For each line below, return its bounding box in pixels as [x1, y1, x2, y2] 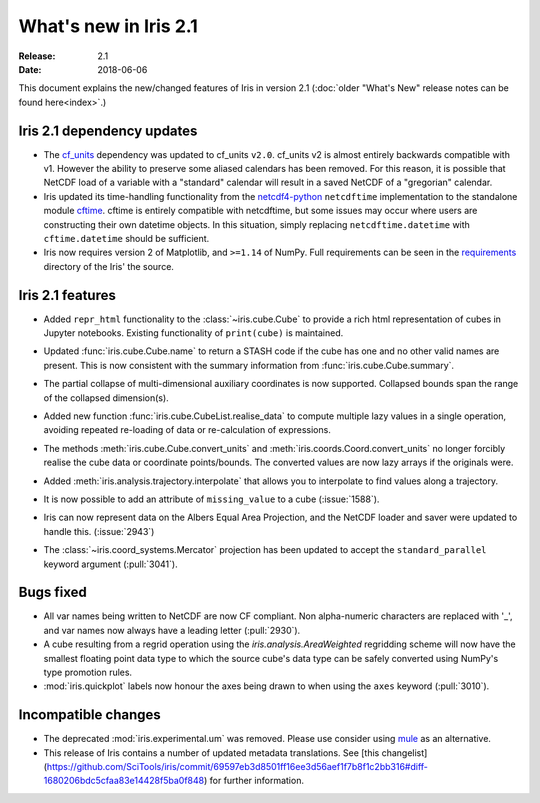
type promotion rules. [43, 666, 133, 678]
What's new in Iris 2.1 [18, 15, 199, 37]
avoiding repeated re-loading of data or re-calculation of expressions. [43, 424, 332, 436]
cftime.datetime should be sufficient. [43, 232, 210, 244]
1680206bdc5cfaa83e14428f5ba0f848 [43, 775, 205, 787]
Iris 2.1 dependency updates [18, 122, 198, 139]
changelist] [381, 746, 428, 759]
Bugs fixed [18, 584, 87, 601]
